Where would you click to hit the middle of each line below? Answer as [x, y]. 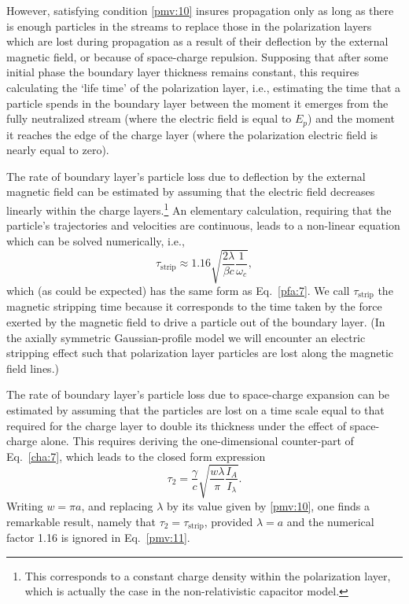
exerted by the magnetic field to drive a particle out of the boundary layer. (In [196, 322]
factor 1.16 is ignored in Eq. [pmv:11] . [98, 537]
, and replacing [117, 505]
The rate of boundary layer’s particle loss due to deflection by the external [186, 176]
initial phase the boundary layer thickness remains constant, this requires [183, 72]
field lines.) [33, 368]
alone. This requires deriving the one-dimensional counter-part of [197, 441]
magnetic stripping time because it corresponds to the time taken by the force [194, 306]
